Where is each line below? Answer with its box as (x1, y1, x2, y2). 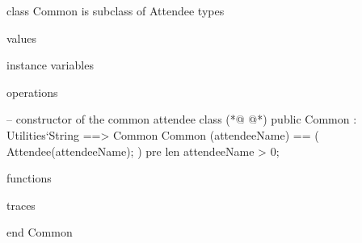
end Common (6, 224, 73, 241)
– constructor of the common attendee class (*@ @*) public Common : (6, 111, 357, 128)
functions (6, 170, 52, 186)
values (6, 29, 37, 46)
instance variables (6, 57, 94, 73)
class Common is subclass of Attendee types (6, 2, 225, 19)
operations (6, 83, 58, 100)
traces (6, 196, 36, 213)
